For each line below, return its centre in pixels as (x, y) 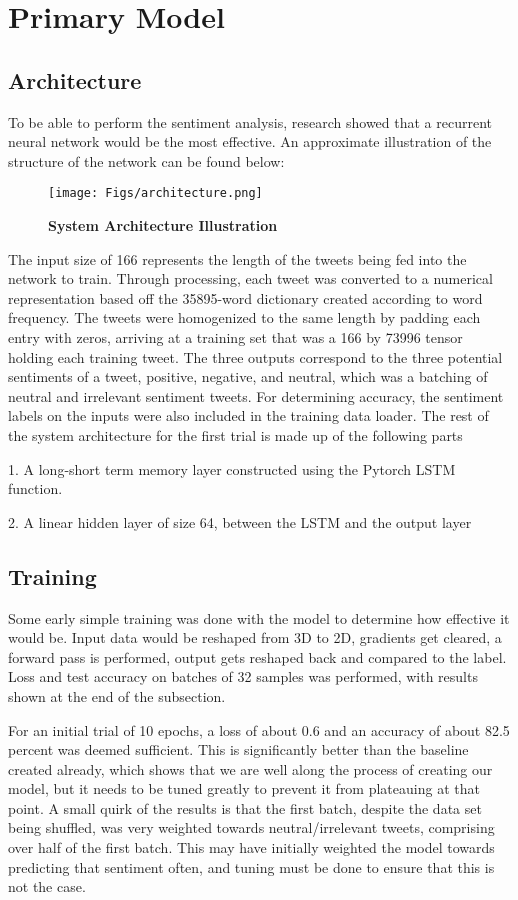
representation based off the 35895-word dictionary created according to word (245, 297)
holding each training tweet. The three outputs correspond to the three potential (255, 356)
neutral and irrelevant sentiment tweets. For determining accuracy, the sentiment (256, 395)
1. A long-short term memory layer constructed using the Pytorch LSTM (232, 468)
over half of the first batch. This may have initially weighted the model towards (251, 847)
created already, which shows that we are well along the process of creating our (250, 768)
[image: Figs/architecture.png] (155, 193)
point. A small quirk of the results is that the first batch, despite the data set (245, 807)
